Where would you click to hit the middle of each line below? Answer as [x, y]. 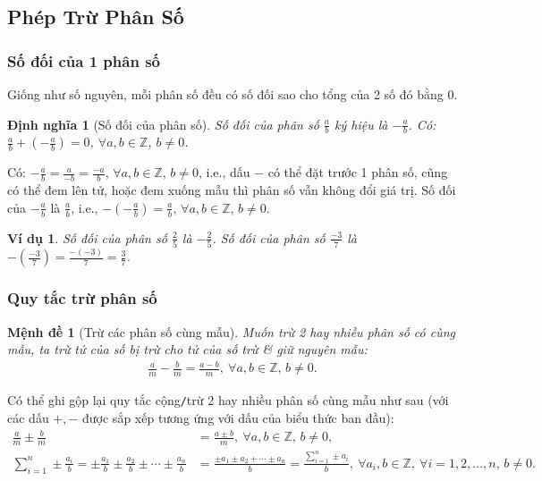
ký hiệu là [361, 124]
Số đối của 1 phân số [84, 60]
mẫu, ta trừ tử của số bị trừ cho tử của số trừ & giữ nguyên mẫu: [187, 349]
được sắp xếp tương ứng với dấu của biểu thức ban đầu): [238, 417]
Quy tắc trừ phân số [82, 298]
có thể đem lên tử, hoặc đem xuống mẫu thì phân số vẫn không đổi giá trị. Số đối [232, 190]
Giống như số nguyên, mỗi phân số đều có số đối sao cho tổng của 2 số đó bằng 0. [233, 94]
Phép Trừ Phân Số [96, 17]
